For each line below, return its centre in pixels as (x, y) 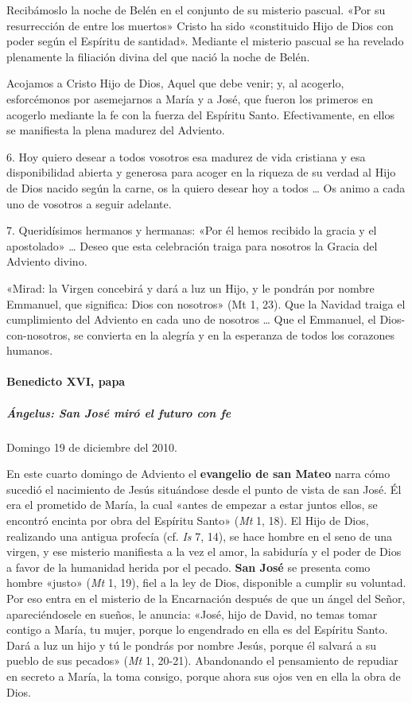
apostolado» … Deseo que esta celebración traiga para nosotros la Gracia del (192, 245)
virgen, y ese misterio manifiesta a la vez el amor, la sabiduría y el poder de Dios (204, 552)
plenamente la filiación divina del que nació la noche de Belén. (158, 56)
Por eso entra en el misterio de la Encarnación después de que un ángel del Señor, (206, 598)
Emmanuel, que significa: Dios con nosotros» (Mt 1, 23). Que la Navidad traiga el (206, 303)
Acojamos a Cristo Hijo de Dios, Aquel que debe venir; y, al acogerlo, (175, 83)
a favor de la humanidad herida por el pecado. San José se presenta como (189, 567)
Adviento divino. (47, 261)
